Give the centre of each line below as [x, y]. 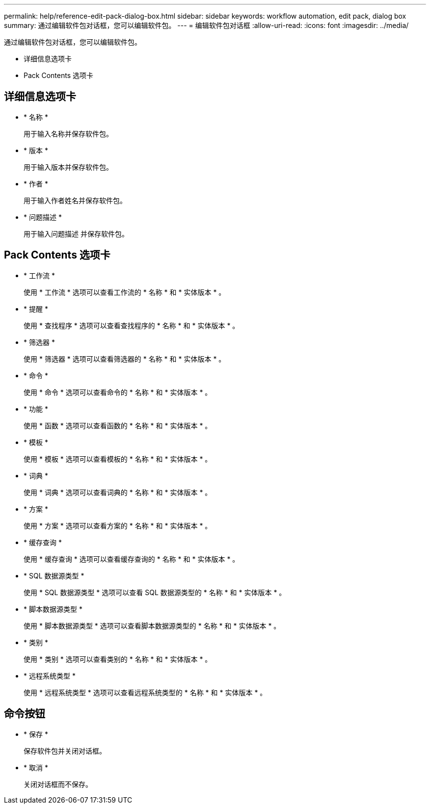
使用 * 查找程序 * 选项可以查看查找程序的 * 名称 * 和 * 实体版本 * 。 [132, 325]
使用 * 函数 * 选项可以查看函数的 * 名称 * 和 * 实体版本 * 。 [118, 425]
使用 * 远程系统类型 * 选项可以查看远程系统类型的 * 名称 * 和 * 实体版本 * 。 [145, 692]
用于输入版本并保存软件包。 [68, 167]
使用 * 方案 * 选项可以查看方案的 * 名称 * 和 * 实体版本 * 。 [118, 525]
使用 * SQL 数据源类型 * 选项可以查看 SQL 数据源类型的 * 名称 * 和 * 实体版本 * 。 [155, 592]
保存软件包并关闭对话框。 [65, 751]
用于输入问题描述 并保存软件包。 [76, 234]
